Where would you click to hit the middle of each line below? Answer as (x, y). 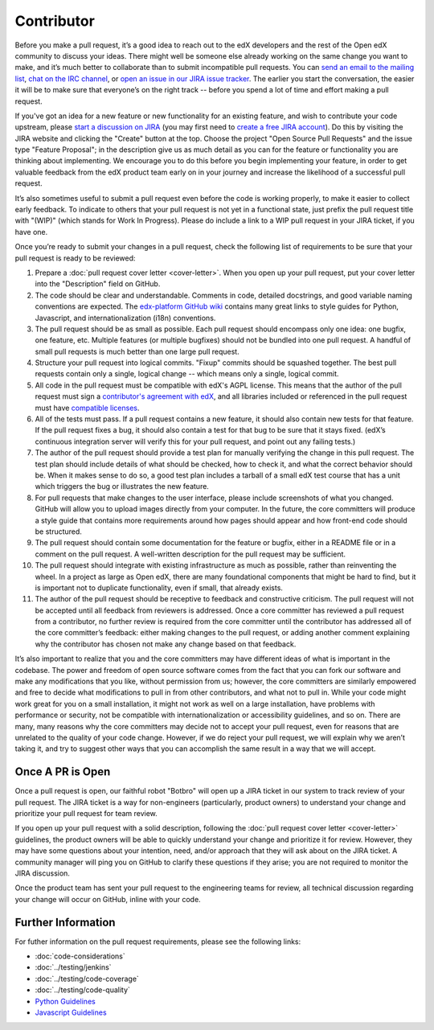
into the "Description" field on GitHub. (98, 284)
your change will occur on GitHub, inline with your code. (108, 899)
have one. (31, 232)
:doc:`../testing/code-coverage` (87, 979)
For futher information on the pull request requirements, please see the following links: (158, 942)
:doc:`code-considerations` (80, 956)
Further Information (65, 922)
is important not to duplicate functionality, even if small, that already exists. (159, 588)
